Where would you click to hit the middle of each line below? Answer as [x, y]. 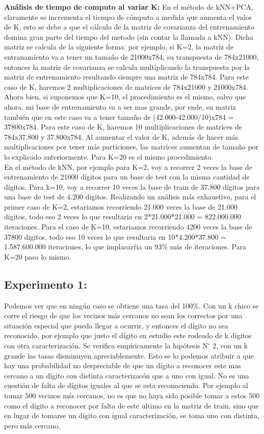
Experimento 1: [46, 284]
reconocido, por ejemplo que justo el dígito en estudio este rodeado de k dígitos [128, 335]
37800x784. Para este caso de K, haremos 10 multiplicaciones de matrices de [123, 127]
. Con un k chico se [229, 305]
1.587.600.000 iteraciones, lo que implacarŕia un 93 [83, 247]
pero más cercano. [32, 425]
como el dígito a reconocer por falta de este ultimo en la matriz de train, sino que [131, 405]
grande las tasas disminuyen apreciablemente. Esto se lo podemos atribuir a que [129, 355]
